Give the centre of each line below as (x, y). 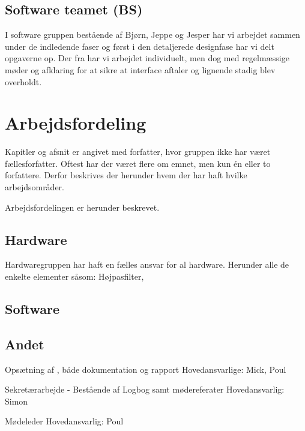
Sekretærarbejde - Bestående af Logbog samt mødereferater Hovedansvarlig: (145, 389)
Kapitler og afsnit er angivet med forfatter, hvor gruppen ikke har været (138, 152)
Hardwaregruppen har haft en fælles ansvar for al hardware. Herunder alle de (147, 264)
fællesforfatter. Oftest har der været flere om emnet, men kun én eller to (138, 163)
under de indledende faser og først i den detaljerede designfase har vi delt (140, 46)
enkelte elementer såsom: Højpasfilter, (74, 276)
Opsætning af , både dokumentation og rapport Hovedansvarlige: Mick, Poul (146, 369)
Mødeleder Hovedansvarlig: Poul (64, 421)
